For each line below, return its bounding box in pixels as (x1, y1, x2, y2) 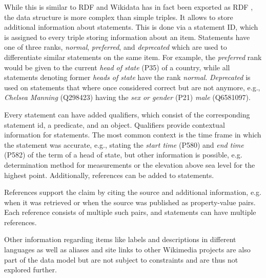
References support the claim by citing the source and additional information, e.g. (4, 187, 261, 197)
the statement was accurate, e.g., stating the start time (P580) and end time (4, 139, 244, 150)
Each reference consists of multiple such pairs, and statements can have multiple (4, 207, 256, 217)
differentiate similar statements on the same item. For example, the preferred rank (4, 51, 262, 62)
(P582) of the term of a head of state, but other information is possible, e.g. (4, 149, 242, 160)
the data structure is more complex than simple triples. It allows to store (4, 11, 233, 22)
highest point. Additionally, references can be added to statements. (4, 169, 214, 180)
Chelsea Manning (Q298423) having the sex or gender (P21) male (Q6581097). (4, 92, 251, 103)
